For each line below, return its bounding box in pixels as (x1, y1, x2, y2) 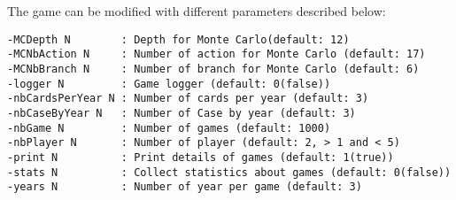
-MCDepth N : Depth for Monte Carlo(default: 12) (7, 33, 350, 46)
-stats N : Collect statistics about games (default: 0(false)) (7, 165, 452, 179)
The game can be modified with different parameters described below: (7, 2, 386, 19)
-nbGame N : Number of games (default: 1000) (7, 121, 331, 135)
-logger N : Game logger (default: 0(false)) (7, 77, 331, 90)
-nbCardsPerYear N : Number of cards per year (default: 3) (7, 92, 369, 105)
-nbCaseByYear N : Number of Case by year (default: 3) (7, 106, 356, 119)
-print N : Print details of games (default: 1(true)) (7, 150, 394, 164)
